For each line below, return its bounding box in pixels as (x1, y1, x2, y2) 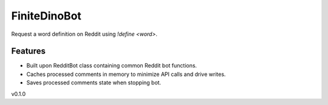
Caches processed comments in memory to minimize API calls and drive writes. (26, 70, 226, 78)
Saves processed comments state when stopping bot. (26, 79, 162, 86)
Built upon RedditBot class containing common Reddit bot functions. (26, 62, 197, 69)
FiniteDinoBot (11, 9, 82, 22)
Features (11, 46, 46, 56)
